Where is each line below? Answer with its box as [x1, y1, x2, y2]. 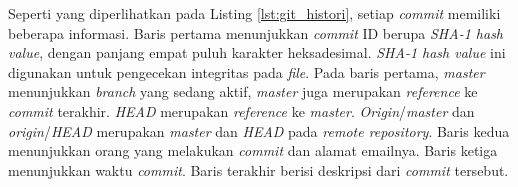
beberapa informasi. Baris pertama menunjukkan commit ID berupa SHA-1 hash [8, 22, 504, 43]
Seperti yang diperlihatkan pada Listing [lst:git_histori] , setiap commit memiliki [8, 3, 501, 23]
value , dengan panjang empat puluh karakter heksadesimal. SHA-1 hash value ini [8, 42, 506, 63]
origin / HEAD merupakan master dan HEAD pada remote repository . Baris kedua [8, 120, 510, 141]
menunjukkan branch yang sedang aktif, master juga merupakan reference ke [8, 81, 478, 102]
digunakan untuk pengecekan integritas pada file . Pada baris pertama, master [8, 61, 485, 82]
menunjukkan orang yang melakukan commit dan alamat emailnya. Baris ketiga [8, 140, 498, 161]
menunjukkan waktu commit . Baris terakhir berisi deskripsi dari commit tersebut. [8, 159, 509, 180]
